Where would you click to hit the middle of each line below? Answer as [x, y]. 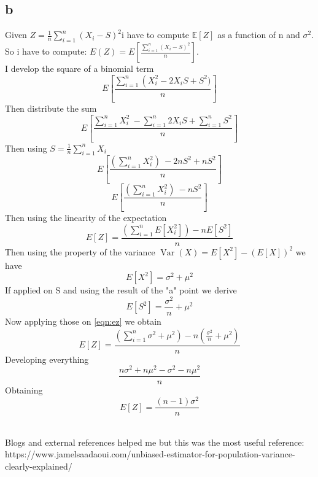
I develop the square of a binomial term [79, 68]
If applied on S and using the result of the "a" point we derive [121, 290]
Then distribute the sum [51, 108]
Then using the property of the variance [80, 251]
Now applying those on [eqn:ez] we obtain [83, 321]
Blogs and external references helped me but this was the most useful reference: [155, 442]
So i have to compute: [46, 51]
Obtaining [24, 390]
